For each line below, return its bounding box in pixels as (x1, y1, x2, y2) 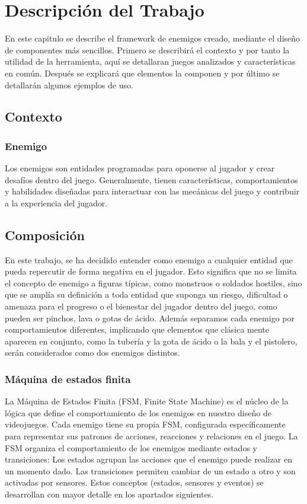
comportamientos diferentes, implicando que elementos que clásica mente (5, 323, 269, 336)
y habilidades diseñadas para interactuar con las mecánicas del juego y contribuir (5, 185, 300, 197)
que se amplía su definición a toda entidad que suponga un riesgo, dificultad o (5, 288, 288, 301)
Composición (5, 225, 85, 244)
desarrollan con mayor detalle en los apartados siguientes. (5, 487, 214, 500)
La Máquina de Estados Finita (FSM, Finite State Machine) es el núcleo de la (5, 395, 289, 407)
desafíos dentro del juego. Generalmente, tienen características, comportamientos (5, 173, 298, 186)
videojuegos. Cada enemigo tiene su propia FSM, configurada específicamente (5, 418, 286, 430)
